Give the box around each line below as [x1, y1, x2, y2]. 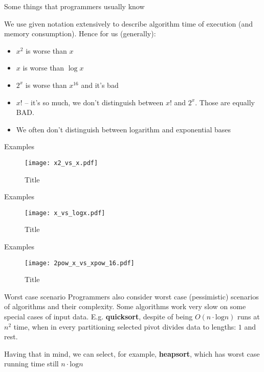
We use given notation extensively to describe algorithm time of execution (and [4, 18, 253, 29]
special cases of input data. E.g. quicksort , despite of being [4, 311, 193, 322]
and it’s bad [81, 79, 119, 90]
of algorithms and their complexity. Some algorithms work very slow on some [4, 301, 246, 312]
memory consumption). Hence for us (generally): [4, 28, 156, 39]
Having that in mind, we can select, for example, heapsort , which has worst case [4, 348, 260, 359]
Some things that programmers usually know [4, 1, 145, 11]
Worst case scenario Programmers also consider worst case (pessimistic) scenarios [4, 291, 259, 301]
